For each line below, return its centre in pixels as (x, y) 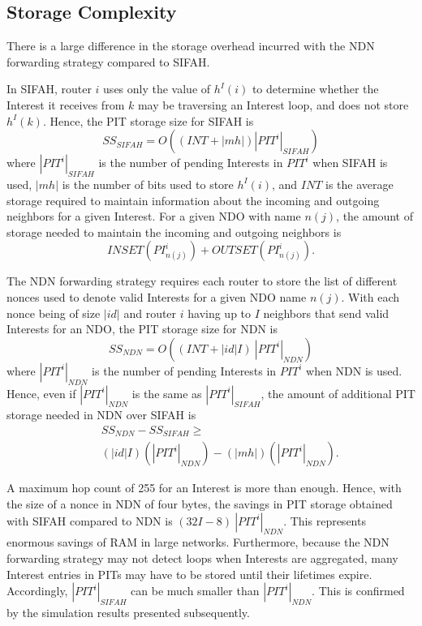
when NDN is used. (354, 370)
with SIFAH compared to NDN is (90, 520)
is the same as (167, 393)
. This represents (325, 520)
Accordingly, (37, 591)
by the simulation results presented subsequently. (128, 612)
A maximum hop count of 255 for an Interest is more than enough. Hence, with (204, 488)
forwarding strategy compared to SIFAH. (108, 61)
